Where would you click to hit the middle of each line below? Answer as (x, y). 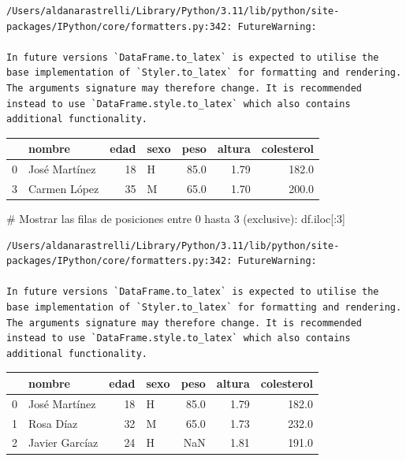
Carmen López (64, 188)
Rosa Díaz (53, 423)
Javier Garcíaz (63, 442)
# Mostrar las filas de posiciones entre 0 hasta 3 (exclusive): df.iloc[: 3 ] (176, 219)
